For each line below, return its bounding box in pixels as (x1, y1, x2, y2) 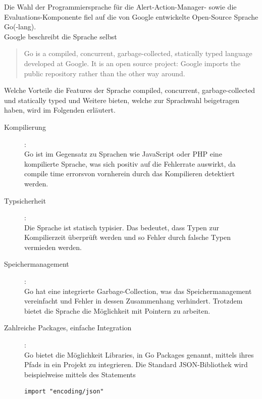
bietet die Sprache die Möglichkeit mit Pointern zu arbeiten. (24, 305, 211, 316)
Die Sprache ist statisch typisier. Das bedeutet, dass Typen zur (24, 222, 220, 232)
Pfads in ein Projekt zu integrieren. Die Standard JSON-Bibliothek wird (24, 359, 248, 370)
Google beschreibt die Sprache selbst (4, 31, 117, 41)
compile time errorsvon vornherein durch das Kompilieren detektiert (24, 168, 235, 179)
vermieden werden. (24, 241, 82, 252)
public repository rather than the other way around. (24, 68, 185, 78)
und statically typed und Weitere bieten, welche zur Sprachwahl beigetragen (4, 94, 240, 105)
